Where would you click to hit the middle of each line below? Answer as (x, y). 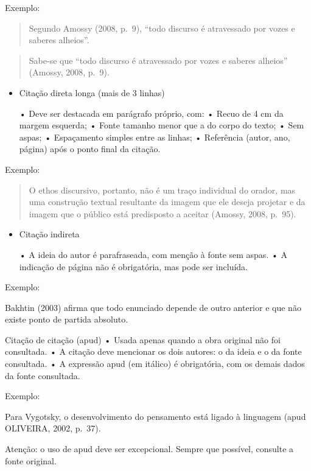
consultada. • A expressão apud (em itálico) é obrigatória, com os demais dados (155, 364)
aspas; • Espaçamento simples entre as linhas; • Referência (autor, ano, (155, 137)
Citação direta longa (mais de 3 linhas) (92, 92)
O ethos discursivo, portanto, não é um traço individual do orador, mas (162, 190)
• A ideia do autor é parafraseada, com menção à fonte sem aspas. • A (153, 254)
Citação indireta (49, 234)
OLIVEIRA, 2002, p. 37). (53, 428)
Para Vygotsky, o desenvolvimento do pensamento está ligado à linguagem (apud (155, 416)
